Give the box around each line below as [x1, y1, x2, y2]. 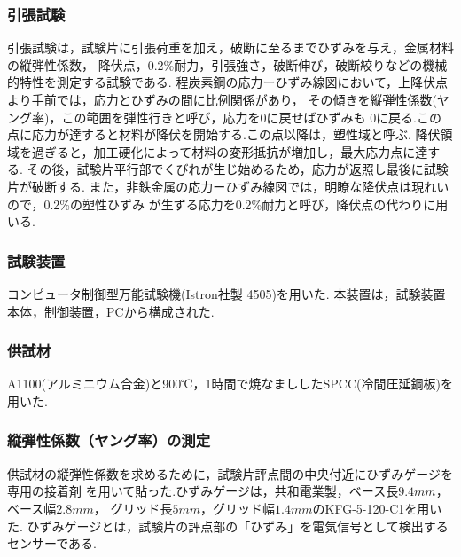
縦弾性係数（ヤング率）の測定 [7, 429, 211, 451]
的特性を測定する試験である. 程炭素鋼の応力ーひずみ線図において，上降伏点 [7, 73, 449, 91]
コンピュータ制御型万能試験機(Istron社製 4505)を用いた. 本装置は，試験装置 [7, 284, 446, 302]
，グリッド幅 [200, 498, 276, 517]
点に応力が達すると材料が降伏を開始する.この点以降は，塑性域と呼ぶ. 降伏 [7, 125, 441, 144]
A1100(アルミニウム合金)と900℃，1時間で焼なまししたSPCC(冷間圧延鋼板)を [7, 374, 453, 393]
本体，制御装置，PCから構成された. [7, 302, 215, 320]
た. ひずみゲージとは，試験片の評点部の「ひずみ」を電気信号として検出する [7, 516, 449, 535]
